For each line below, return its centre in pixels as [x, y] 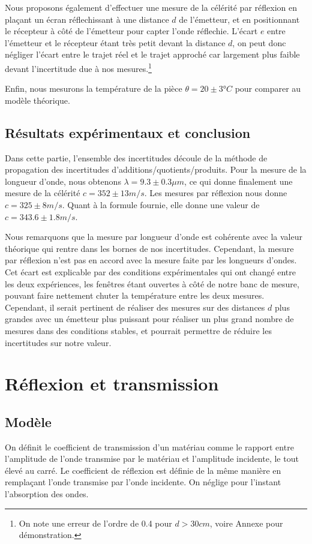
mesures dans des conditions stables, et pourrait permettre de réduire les [138, 330]
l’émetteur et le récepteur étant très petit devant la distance [115, 42]
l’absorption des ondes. [47, 494]
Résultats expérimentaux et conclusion [128, 132]
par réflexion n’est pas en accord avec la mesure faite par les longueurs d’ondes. [151, 260]
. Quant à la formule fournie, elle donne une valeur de [161, 204]
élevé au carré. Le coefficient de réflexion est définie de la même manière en [143, 470]
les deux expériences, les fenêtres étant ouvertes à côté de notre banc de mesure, [152, 283]
